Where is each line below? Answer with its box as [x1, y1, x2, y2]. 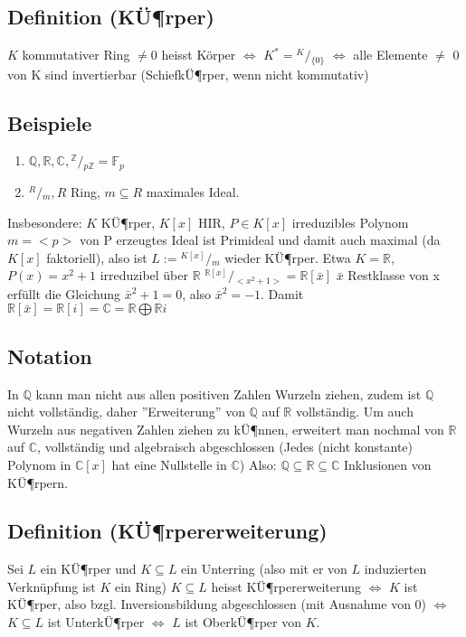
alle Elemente [353, 45, 428, 64]
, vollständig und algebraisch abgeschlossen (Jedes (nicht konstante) [37, 437, 414, 456]
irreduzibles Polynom [291, 212, 409, 231]
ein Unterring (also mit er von [181, 559, 347, 578]
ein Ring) [114, 576, 166, 595]
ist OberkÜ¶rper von [185, 613, 301, 632]
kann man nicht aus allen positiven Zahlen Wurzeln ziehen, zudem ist [35, 384, 422, 403]
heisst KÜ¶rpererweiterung [211, 576, 361, 595]
